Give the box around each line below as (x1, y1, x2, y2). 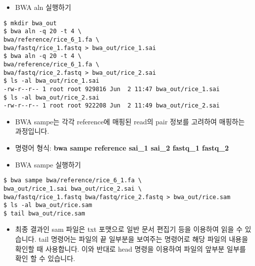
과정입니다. (15, 126, 50, 136)
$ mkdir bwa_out (3, 19, 57, 27)
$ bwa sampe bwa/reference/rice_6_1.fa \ (3, 177, 142, 184)
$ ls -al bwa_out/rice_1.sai (3, 77, 100, 85)
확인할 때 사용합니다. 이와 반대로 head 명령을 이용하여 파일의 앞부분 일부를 (15, 243, 246, 254)
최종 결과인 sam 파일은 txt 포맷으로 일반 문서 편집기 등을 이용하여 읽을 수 (15, 224, 243, 234)
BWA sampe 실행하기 (15, 159, 81, 169)
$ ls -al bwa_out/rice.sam (3, 202, 92, 209)
